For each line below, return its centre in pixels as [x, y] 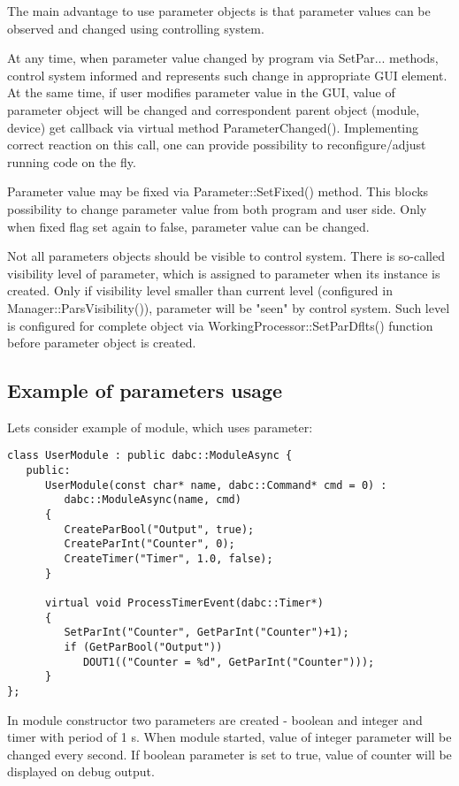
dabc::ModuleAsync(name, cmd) [153, 500]
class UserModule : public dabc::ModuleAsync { [150, 456]
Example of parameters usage [145, 390]
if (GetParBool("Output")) [143, 648]
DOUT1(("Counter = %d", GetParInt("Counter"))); [229, 662]
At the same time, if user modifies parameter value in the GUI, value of [201, 92]
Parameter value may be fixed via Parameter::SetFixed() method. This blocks [218, 191]
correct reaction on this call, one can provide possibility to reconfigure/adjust [217, 145]
